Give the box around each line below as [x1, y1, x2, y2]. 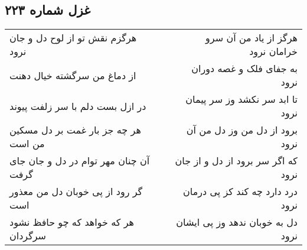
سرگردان [9, 229, 46, 243]
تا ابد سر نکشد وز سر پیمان [185, 92, 298, 106]
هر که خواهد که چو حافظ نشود [9, 215, 134, 229]
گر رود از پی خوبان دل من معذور [9, 184, 143, 199]
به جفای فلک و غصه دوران [191, 61, 298, 76]
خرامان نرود [249, 44, 298, 59]
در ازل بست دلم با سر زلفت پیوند [9, 99, 146, 113]
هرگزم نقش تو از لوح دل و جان [9, 31, 137, 45]
